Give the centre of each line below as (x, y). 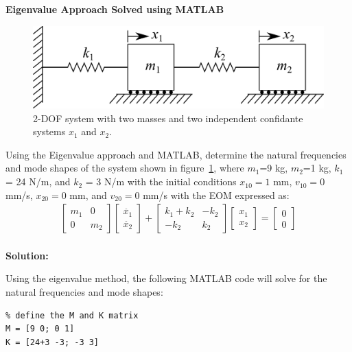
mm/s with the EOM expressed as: (216, 195)
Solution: (27, 255)
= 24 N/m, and (38, 181)
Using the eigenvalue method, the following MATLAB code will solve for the (166, 278)
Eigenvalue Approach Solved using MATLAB (115, 9)
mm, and (88, 195)
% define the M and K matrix (72, 315)
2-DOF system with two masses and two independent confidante (168, 118)
